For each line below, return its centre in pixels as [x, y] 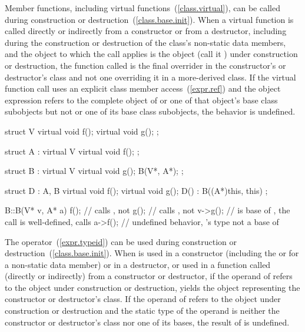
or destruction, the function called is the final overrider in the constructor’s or [145, 65]
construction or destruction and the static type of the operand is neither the [142, 311]
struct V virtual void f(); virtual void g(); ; [82, 131]
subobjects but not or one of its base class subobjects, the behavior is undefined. [150, 111]
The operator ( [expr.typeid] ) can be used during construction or [121, 241]
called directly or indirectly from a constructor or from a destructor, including [146, 31]
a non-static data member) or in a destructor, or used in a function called [138, 264]
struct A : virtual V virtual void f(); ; [72, 151]
